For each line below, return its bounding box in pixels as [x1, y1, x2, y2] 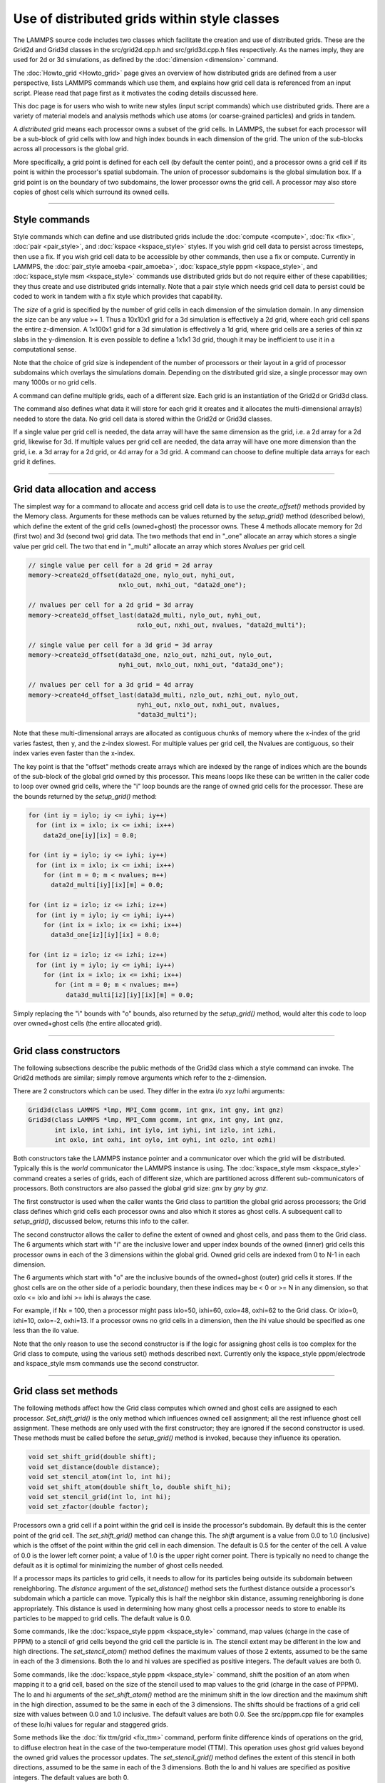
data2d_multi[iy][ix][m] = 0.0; [51, 881, 164, 889]
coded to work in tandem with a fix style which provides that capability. [13, 292, 222, 301]
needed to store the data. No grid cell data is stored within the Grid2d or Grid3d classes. [13, 414, 272, 423]
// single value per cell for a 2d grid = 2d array [28, 561, 213, 569]
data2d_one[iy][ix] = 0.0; [43, 831, 138, 839]
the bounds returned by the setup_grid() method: [13, 792, 157, 800]
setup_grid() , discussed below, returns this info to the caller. [13, 1217, 189, 1226]
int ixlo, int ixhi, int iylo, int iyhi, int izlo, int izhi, [54, 1125, 277, 1134]
